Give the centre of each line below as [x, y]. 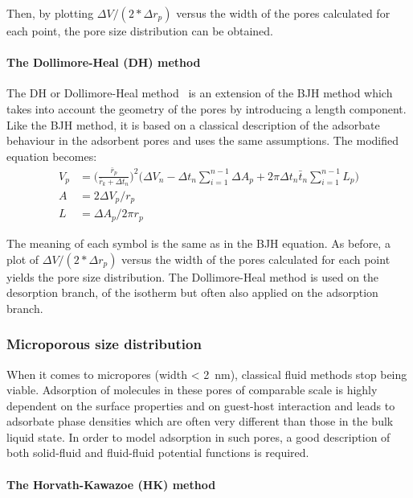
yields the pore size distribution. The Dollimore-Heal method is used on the [193, 276]
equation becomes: [52, 156]
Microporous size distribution [104, 344]
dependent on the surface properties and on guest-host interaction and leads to [201, 405]
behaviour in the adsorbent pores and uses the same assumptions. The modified [203, 140]
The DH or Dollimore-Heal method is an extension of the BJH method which [200, 93]
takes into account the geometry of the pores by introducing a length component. [206, 108]
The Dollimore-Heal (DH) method [104, 62]
